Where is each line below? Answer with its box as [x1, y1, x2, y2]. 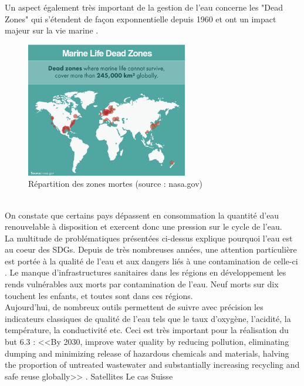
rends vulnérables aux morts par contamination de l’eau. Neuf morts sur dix [5, 278, 279, 290]
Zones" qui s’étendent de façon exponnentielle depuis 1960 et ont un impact [5, 12, 276, 25]
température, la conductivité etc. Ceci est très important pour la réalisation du [5, 324, 289, 336]
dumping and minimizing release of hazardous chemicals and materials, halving [5, 347, 289, 359]
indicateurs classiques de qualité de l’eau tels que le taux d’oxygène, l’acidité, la [5, 312, 291, 324]
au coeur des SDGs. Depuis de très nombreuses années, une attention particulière [5, 243, 297, 256]
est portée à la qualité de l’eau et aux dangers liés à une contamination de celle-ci [5, 254, 298, 267]
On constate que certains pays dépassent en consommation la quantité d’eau [5, 209, 279, 221]
